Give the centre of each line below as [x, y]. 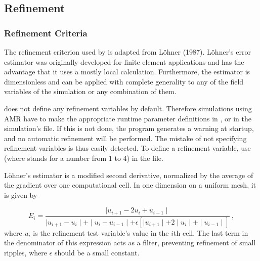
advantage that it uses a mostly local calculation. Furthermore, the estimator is [127, 72]
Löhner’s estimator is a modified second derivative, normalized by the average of [129, 175]
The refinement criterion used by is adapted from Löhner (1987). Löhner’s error [127, 52]
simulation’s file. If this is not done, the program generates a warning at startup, [129, 128]
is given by [21, 194]
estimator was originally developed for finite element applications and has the [124, 61]
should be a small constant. [97, 252]
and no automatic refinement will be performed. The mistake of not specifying [125, 138]
